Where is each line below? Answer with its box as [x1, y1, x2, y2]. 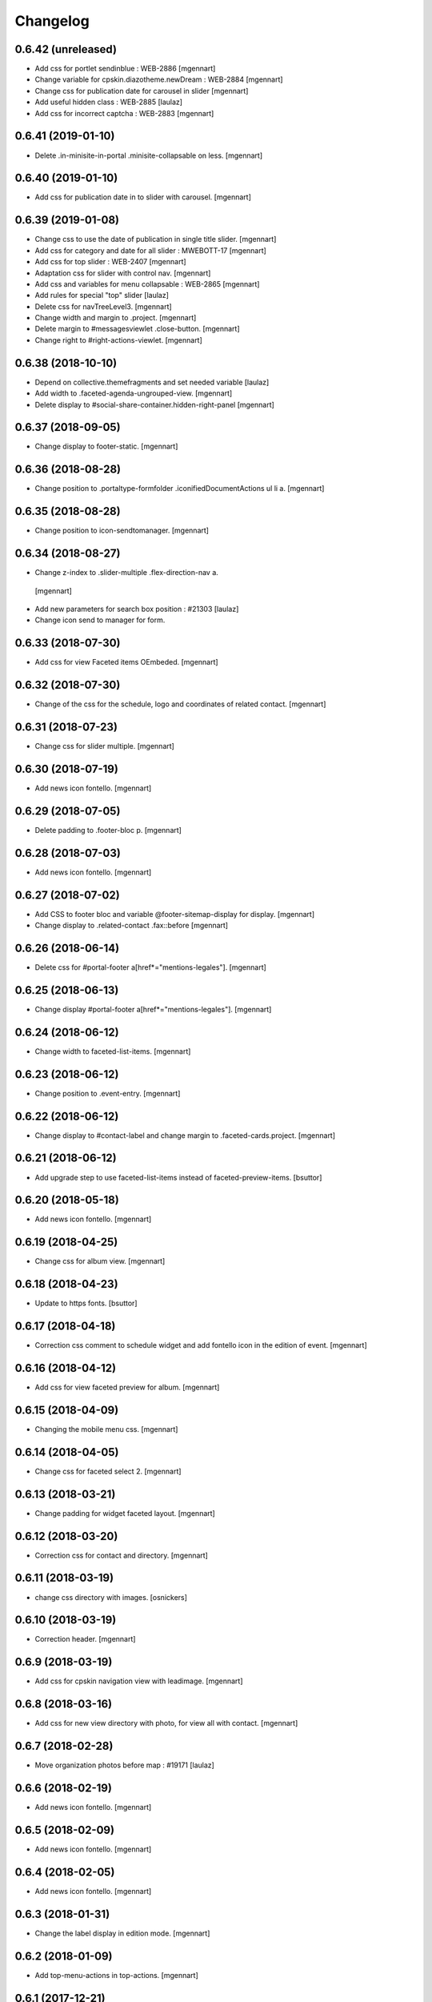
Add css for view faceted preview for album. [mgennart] [34, 1382, 220, 1393]
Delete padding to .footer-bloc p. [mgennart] [34, 825, 182, 834]
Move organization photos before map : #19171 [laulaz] [34, 1760, 215, 1770]
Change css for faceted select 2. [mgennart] [34, 1466, 182, 1476]
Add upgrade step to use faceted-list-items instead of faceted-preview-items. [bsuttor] [34, 1172, 322, 1182]
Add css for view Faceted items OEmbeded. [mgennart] [34, 657, 219, 667]
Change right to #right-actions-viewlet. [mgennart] [34, 335, 203, 344]
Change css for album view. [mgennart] [34, 1256, 166, 1266]
